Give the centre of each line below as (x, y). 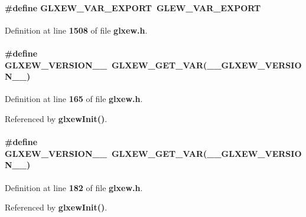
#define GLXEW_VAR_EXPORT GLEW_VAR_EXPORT (133, 7)
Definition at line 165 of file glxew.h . (74, 99)
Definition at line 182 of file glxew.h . (74, 187)
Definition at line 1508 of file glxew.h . (76, 30)
